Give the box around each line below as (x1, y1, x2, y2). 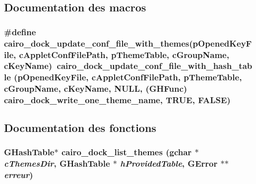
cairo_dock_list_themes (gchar (61, 145, 192, 158)
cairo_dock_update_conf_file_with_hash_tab (57, 60, 253, 72)
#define (4, 25, 36, 38)
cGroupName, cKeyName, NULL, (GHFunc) (4, 82, 188, 95)
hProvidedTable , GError (120, 157, 218, 169)
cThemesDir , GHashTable (4, 157, 110, 169)
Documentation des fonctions (4, 120, 156, 135)
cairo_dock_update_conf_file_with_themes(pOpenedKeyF (4, 37, 252, 49)
